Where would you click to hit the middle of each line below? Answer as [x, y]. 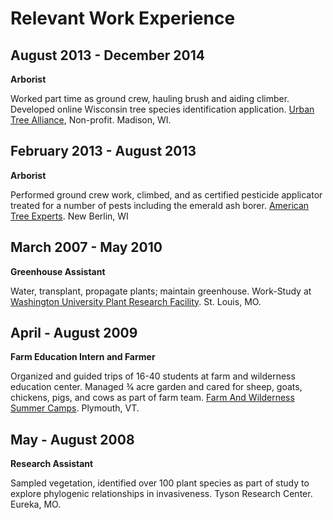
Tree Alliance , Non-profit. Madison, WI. [91, 120]
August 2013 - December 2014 [107, 55]
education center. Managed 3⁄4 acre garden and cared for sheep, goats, [156, 387]
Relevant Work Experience [123, 18]
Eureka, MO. [36, 504]
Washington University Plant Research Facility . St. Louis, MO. [136, 301]
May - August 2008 [72, 439]
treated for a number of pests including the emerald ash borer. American [160, 205]
